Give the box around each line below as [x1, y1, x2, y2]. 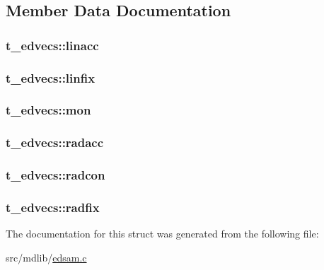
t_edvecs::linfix [6, 69, 96, 86]
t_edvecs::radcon [6, 166, 105, 184]
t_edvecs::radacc [6, 134, 104, 151]
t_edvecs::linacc [6, 36, 99, 54]
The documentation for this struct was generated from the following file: [6, 226, 319, 241]
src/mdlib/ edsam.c [6, 250, 87, 264]
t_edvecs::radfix [6, 198, 100, 216]
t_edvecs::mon [6, 101, 91, 119]
